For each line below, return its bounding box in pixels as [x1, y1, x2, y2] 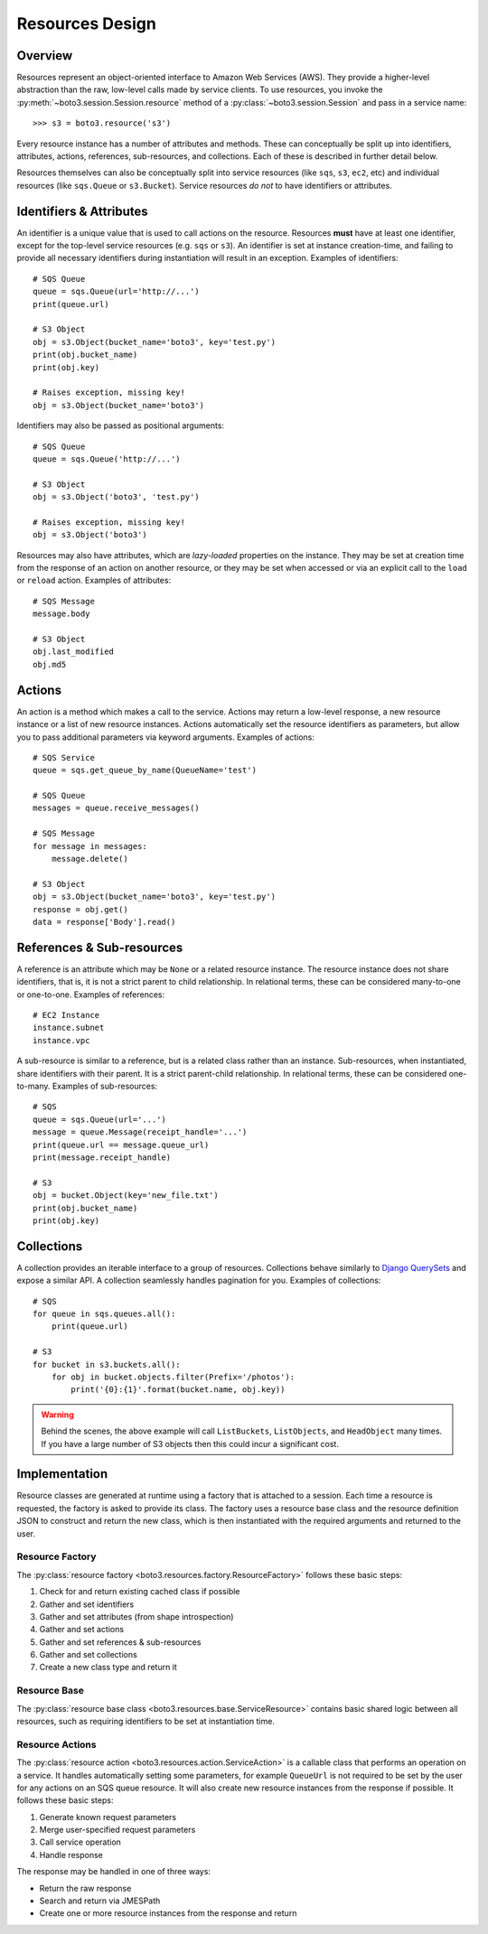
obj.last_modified [33, 647, 115, 657]
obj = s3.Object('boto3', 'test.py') [33, 492, 201, 502]
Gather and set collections [39, 1649, 137, 1660]
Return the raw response [39, 1883, 132, 1893]
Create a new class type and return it [39, 1662, 178, 1673]
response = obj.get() [33, 904, 128, 914]
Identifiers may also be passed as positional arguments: [16, 420, 225, 431]
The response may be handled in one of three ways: [16, 1866, 211, 1877]
